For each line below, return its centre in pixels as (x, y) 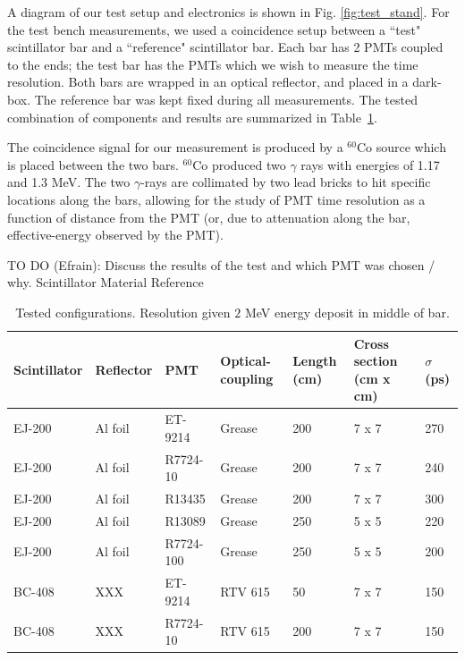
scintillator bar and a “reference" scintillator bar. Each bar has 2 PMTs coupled (225, 47)
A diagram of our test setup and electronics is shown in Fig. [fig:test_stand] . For (228, 12)
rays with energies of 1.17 (370, 164)
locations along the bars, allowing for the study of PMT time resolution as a (216, 199)
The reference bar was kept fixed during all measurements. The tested (226, 99)
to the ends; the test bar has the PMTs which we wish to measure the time (213, 64)
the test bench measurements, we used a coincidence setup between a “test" (214, 29)
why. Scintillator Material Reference (106, 282)
